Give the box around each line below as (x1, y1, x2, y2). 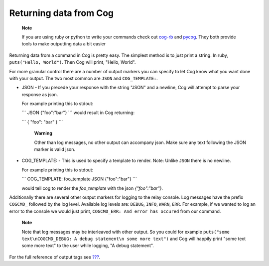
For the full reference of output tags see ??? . (9, 254, 101, 260)
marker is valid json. (34, 146, 76, 152)
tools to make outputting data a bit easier (21, 41, 106, 47)
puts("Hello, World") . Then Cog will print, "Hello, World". (9, 59, 136, 65)
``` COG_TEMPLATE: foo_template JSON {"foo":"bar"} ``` (21, 176, 137, 182)
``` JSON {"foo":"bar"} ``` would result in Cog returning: (21, 110, 134, 116)
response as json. (21, 91, 58, 97)
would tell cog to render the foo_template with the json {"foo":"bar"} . (21, 185, 163, 191)
